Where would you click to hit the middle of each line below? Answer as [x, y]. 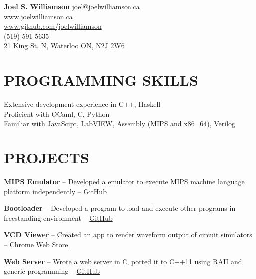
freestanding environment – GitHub [58, 217]
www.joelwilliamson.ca [38, 16]
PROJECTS [47, 158]
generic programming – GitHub [52, 271]
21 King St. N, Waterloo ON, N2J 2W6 [64, 46]
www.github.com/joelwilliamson [53, 26]
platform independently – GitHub [55, 191]
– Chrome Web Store [36, 244]
